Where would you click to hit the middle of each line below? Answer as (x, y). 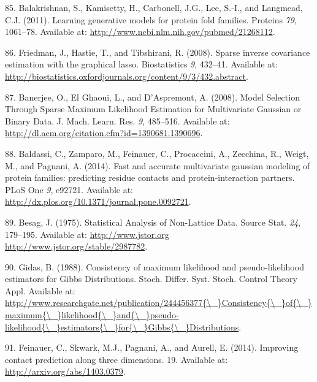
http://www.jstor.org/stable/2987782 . (76, 246)
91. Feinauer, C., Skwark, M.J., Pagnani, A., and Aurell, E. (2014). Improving (152, 347)
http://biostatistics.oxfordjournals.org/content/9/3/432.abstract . (127, 76)
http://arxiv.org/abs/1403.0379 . (65, 371)
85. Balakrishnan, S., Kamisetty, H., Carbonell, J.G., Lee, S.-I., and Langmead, (154, 7)
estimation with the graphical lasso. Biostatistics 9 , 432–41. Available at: (141, 64)
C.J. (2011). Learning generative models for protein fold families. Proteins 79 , (151, 19)
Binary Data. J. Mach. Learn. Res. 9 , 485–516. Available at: (117, 120)
